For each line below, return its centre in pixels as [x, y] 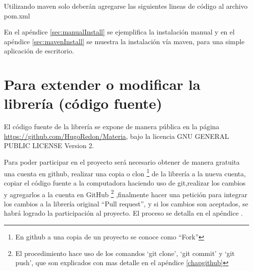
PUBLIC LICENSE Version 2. [49, 145]
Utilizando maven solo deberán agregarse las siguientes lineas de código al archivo [126, 6]
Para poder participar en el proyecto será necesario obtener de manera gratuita [122, 162]
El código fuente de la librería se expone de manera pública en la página [112, 127]
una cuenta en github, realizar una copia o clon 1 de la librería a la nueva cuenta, [125, 172]
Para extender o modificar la [102, 84]
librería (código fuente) [83, 103]
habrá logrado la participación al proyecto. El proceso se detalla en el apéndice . [123, 213]
